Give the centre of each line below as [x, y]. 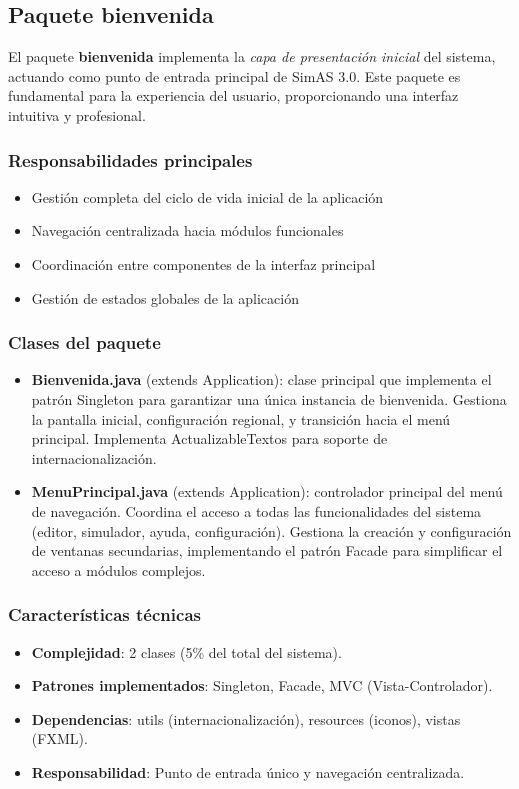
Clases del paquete [84, 342]
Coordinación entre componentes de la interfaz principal [203, 263]
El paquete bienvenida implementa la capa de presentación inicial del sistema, [252, 56]
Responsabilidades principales [130, 159]
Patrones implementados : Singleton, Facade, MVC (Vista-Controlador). [262, 685]
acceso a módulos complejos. [118, 569]
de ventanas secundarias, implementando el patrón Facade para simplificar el [267, 550]
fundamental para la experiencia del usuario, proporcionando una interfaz [233, 95]
